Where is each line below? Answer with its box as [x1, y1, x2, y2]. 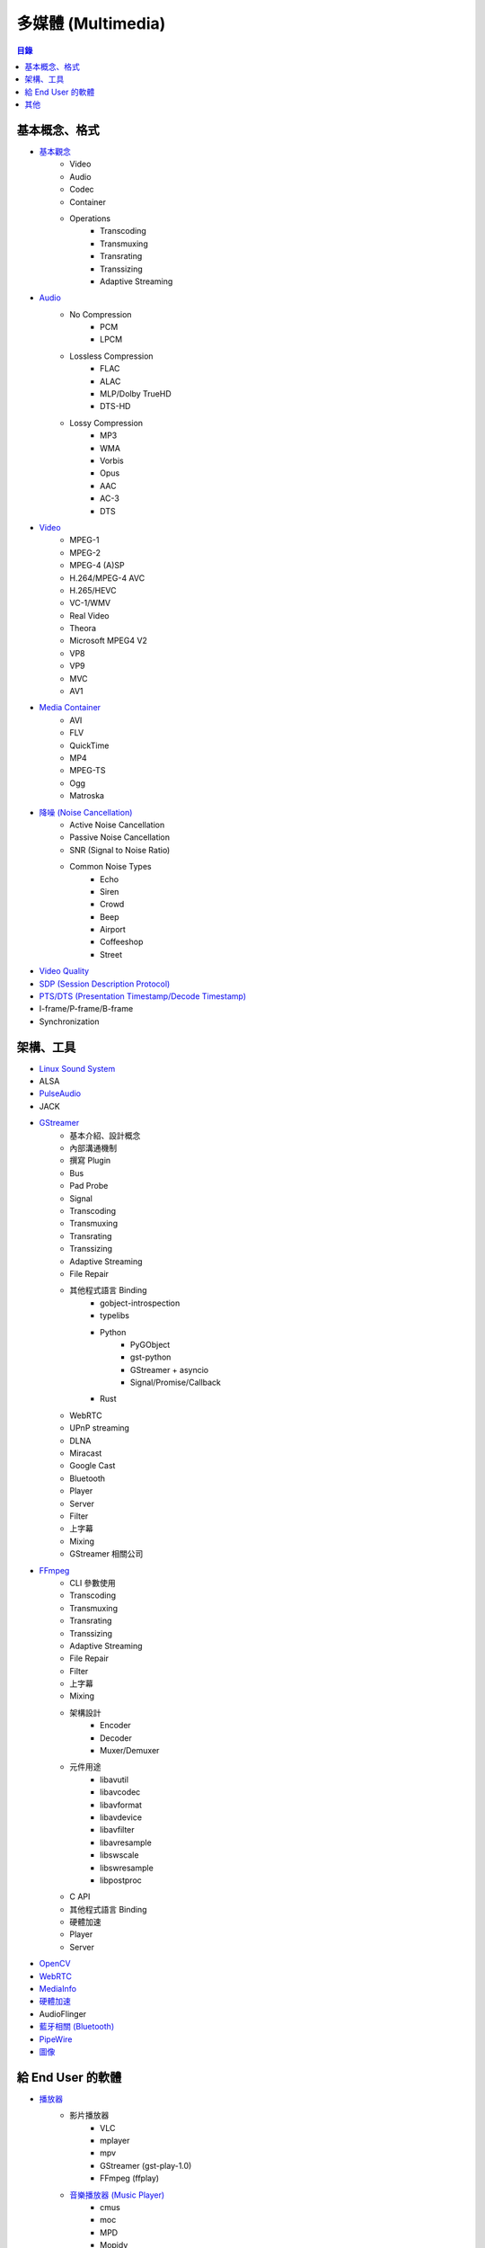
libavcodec [100, 1787, 141, 1798]
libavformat [100, 1799, 143, 1810]
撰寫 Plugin [69, 1155, 111, 1166]
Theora [69, 623, 97, 634]
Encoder [100, 1720, 132, 1731]
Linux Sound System [39, 1063, 116, 1074]
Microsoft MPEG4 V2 [69, 635, 148, 647]
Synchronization [39, 1016, 100, 1027]
